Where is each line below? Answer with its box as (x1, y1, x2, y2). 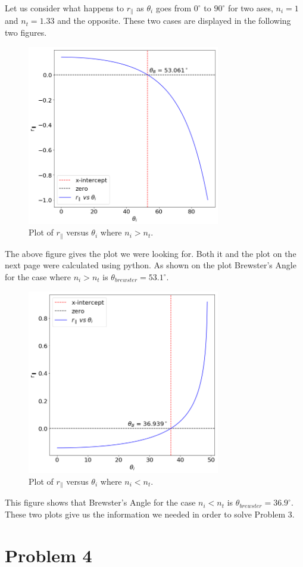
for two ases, (227, 2, 273, 14)
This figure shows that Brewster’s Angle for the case (5, 496, 196, 509)
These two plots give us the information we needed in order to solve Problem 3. (5, 507, 295, 520)
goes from (155, 2, 192, 14)
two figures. (5, 26, 47, 39)
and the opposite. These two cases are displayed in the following (57, 14, 291, 27)
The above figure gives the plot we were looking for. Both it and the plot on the (5, 247, 296, 259)
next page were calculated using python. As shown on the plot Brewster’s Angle (5, 259, 296, 271)
